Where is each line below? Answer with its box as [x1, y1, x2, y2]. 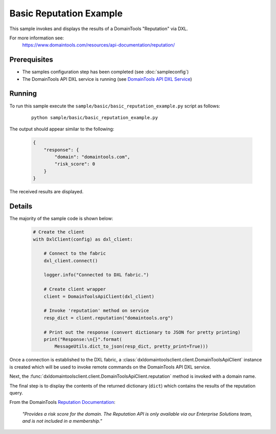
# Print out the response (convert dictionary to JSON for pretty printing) [43, 329, 241, 335]
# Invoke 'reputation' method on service [43, 308, 149, 314]
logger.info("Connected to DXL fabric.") [43, 272, 149, 278]
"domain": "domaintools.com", [54, 154, 130, 160]
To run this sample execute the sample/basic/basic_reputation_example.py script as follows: [9, 103, 220, 109]
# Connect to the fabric [43, 250, 106, 257]
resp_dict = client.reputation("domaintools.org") [43, 315, 173, 321]
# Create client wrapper [43, 286, 106, 292]
